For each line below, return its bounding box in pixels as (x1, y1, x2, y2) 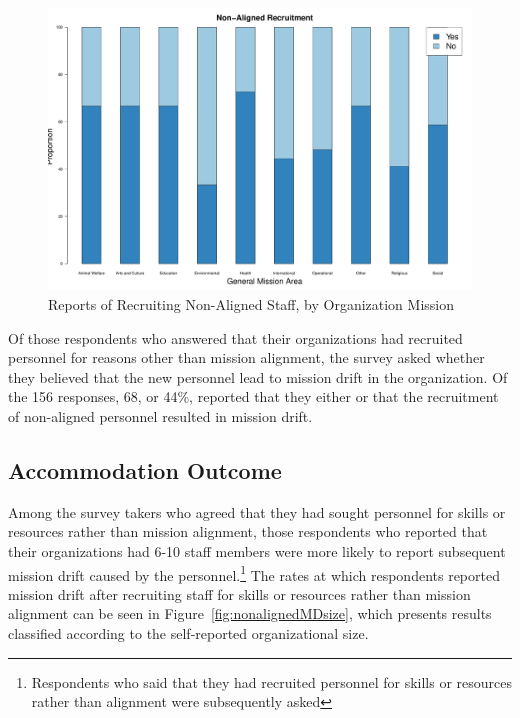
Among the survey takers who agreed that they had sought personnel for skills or (8, 501, 506, 522)
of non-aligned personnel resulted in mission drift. (8, 405, 313, 426)
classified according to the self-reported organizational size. (8, 622, 369, 643)
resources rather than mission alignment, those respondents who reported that (8, 521, 488, 542)
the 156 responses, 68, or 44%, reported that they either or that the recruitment (8, 386, 499, 407)
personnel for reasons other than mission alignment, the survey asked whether (8, 347, 485, 368)
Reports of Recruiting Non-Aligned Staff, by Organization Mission (48, 293, 454, 314)
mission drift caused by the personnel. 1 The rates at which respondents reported (8, 561, 500, 585)
